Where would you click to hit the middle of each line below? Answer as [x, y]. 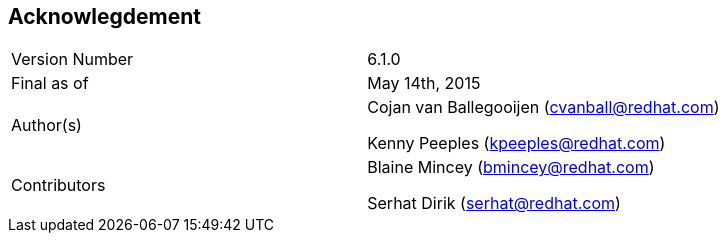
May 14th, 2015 [424, 83]
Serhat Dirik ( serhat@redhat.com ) [494, 203]
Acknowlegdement [104, 16]
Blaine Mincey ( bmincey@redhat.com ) [511, 167]
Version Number [72, 59]
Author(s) [46, 125]
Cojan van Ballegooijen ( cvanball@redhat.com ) [543, 107]
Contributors [58, 185]
